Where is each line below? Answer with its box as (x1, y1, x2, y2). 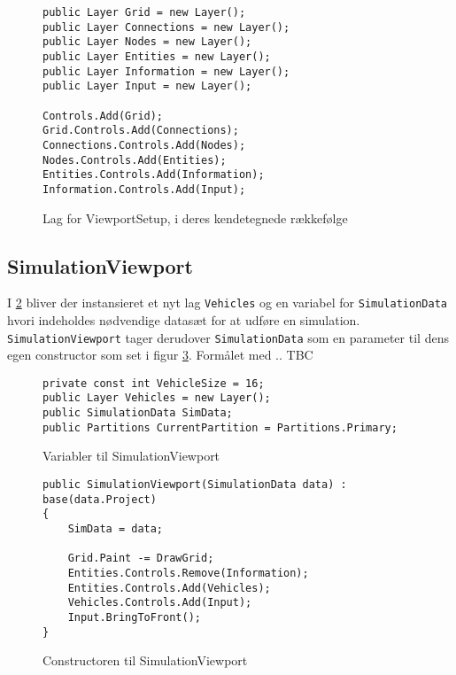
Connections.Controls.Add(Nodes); (43, 138, 246, 151)
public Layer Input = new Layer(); (43, 80, 252, 93)
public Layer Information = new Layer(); (43, 65, 290, 78)
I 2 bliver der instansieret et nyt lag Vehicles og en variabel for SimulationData (7, 293, 447, 312)
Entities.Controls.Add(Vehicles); (67, 581, 271, 594)
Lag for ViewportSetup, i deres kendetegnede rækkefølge (43, 208, 348, 227)
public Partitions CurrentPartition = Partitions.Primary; (43, 421, 398, 434)
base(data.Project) (43, 493, 157, 506)
